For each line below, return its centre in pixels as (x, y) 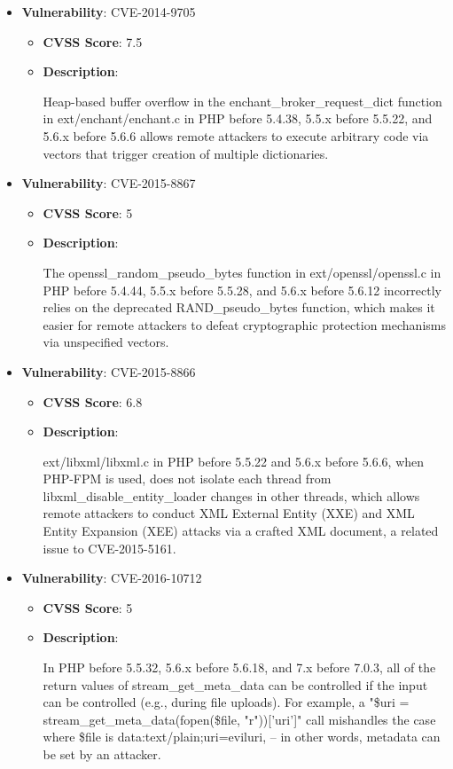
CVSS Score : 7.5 (93, 41)
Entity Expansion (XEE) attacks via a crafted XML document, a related (241, 531)
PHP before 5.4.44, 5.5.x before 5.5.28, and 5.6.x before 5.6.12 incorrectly (242, 290)
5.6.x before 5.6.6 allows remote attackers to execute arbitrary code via (236, 135)
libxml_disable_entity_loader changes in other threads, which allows (231, 495)
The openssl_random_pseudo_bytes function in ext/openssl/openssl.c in (242, 272)
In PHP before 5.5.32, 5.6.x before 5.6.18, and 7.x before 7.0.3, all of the (239, 667)
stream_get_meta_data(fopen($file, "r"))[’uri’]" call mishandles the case (239, 719)
